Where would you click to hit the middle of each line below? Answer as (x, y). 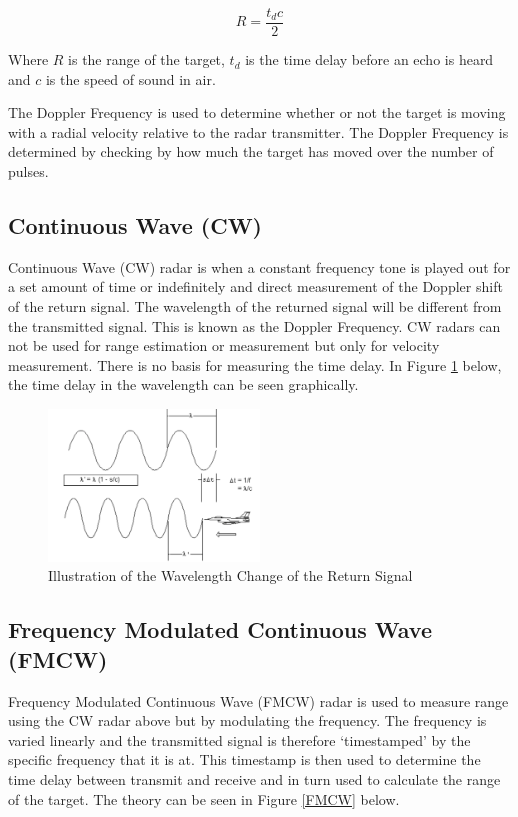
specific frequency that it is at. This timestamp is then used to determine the (244, 759)
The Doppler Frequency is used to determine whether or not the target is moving (257, 112)
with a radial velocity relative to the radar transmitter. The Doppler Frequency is (258, 131)
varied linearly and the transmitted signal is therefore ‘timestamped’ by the (239, 739)
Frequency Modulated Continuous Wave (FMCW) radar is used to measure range (258, 700)
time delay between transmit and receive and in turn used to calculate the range (254, 778)
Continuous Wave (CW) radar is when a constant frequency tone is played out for (259, 266)
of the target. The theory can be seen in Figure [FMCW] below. (204, 798)
